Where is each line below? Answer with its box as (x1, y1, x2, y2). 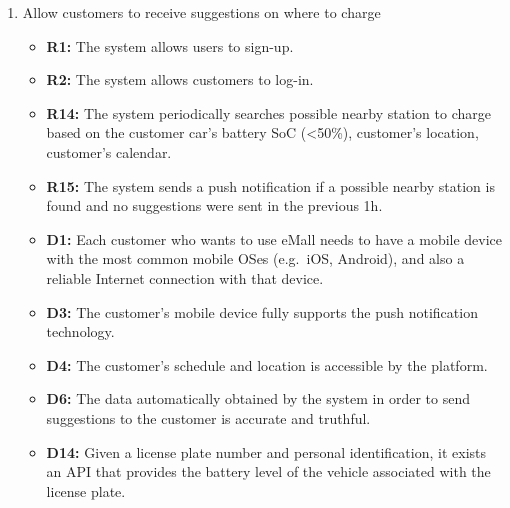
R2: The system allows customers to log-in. (46, 69, 314, 90)
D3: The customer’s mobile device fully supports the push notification (46, 301, 478, 322)
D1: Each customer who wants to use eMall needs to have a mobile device (46, 228, 503, 249)
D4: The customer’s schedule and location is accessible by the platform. (46, 354, 488, 375)
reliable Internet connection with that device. (46, 267, 324, 288)
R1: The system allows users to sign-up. (46, 35, 294, 56)
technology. (46, 321, 115, 342)
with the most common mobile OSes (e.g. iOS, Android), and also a (46, 248, 465, 269)
